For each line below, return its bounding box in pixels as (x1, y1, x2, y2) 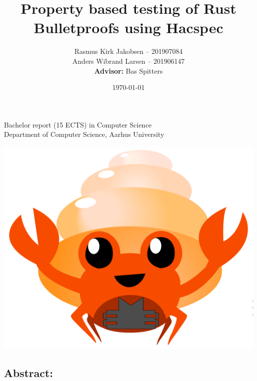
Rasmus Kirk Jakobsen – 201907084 (74, 46, 183, 56)
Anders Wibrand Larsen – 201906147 (72, 55, 185, 66)
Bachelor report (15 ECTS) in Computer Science (4, 119, 152, 129)
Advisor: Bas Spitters (94, 65, 163, 76)
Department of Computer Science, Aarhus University (4, 129, 165, 139)
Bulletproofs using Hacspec (34, 17, 223, 38)
